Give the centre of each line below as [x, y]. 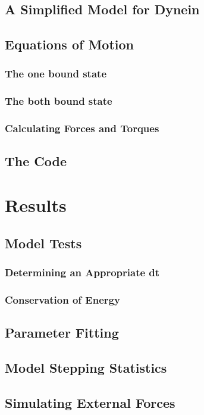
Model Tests [43, 243]
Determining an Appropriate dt [82, 272]
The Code [36, 161]
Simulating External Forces [90, 402]
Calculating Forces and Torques [82, 128]
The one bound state [56, 74]
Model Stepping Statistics [86, 367]
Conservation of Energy [62, 299]
